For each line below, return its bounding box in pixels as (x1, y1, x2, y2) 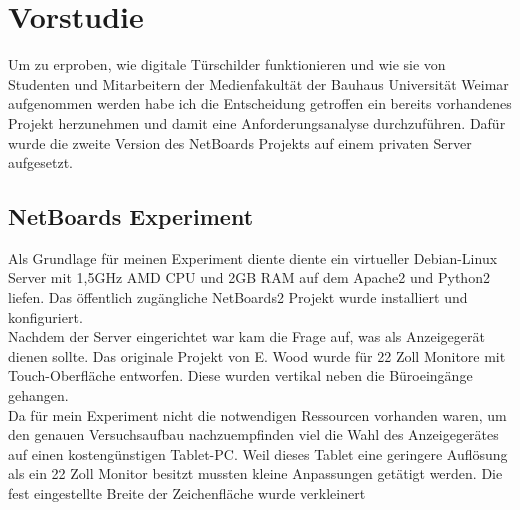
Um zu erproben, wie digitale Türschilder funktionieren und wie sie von (8, 54, 446, 75)
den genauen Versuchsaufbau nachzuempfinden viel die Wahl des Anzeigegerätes (8, 424, 499, 445)
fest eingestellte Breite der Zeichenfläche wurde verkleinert (8, 483, 366, 504)
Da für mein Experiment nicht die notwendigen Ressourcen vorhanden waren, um (8, 404, 507, 425)
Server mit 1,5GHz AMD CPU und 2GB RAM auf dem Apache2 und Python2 (8, 267, 490, 288)
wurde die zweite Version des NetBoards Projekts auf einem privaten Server (8, 132, 472, 153)
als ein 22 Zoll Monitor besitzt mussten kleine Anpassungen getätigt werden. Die (8, 463, 503, 484)
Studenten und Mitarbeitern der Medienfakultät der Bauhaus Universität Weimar (8, 73, 509, 94)
